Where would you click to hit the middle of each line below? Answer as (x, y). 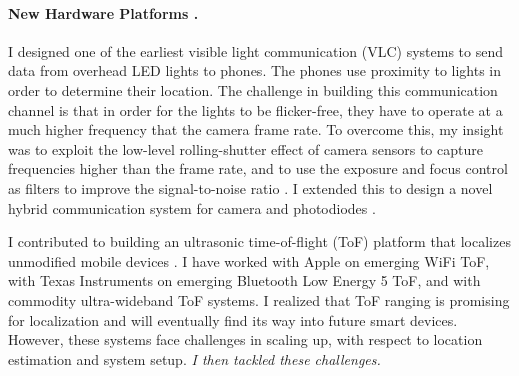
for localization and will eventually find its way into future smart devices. (233, 319)
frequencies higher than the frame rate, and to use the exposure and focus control (258, 168)
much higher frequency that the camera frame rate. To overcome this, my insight (256, 129)
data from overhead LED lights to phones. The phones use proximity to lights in (255, 70)
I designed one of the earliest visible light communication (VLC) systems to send (255, 50)
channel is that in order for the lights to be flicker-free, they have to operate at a (255, 109)
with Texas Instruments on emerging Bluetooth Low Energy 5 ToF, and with (244, 280)
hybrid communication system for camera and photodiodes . (192, 207)
